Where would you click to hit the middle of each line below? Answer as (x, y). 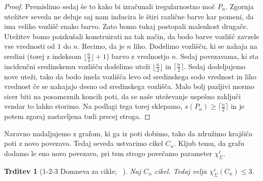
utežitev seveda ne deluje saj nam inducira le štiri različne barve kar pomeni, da (129, 16)
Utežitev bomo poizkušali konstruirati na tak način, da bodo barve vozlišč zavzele (132, 36)
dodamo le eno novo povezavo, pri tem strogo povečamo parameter (108, 153)
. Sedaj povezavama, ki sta (217, 56)
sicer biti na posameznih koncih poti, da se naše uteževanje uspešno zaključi (123, 96)
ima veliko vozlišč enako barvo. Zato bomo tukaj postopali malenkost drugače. (126, 26)
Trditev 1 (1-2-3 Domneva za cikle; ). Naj (73, 171)
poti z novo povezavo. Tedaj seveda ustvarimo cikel (84, 143)
